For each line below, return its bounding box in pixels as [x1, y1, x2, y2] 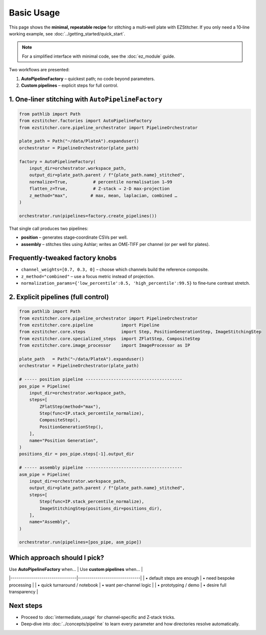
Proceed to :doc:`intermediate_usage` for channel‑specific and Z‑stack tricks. [21, 614, 176, 620]
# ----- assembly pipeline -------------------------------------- [19, 465, 183, 471]
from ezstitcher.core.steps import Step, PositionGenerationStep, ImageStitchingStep [19, 329, 262, 335]
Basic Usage [9, 7, 60, 18]
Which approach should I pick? [9, 554, 104, 562]
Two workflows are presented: [9, 67, 70, 73]
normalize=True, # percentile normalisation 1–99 [29, 179, 173, 184]
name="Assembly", [29, 519, 71, 525]
